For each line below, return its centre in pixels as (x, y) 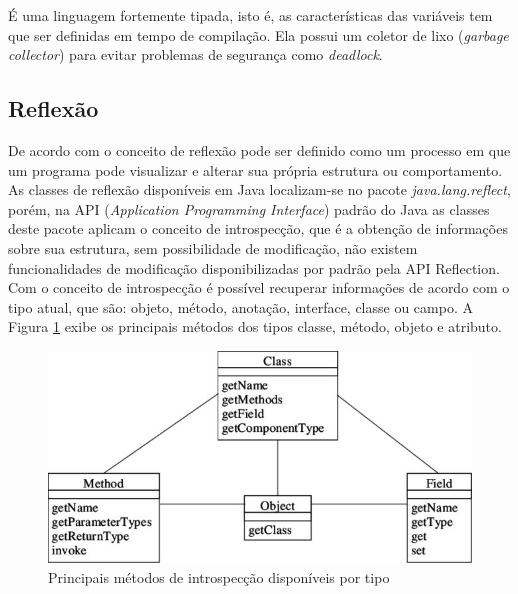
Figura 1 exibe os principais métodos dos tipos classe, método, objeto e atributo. (255, 326)
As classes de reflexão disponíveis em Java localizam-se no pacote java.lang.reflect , (259, 189)
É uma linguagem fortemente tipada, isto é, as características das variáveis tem (250, 15)
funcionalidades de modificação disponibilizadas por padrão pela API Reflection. (254, 267)
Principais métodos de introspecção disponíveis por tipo (219, 576)
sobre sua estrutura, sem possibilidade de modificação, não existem (213, 247)
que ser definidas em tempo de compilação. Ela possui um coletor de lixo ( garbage (258, 34)
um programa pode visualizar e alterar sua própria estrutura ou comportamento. (255, 169)
